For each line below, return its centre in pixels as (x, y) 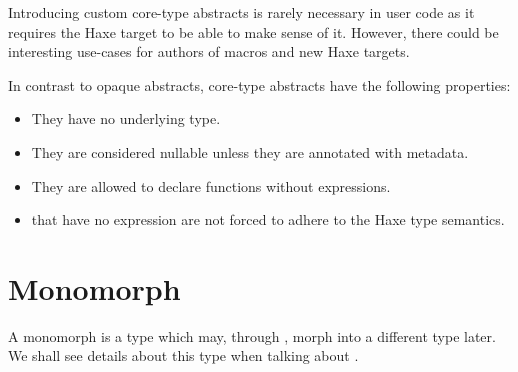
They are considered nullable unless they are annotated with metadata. (250, 151)
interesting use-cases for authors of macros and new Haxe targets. (209, 51)
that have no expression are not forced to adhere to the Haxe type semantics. (268, 219)
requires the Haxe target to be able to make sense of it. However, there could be (253, 31)
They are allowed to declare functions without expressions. (211, 185)
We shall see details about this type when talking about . (183, 355)
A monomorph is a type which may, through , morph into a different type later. (252, 335)
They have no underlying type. (126, 118)
